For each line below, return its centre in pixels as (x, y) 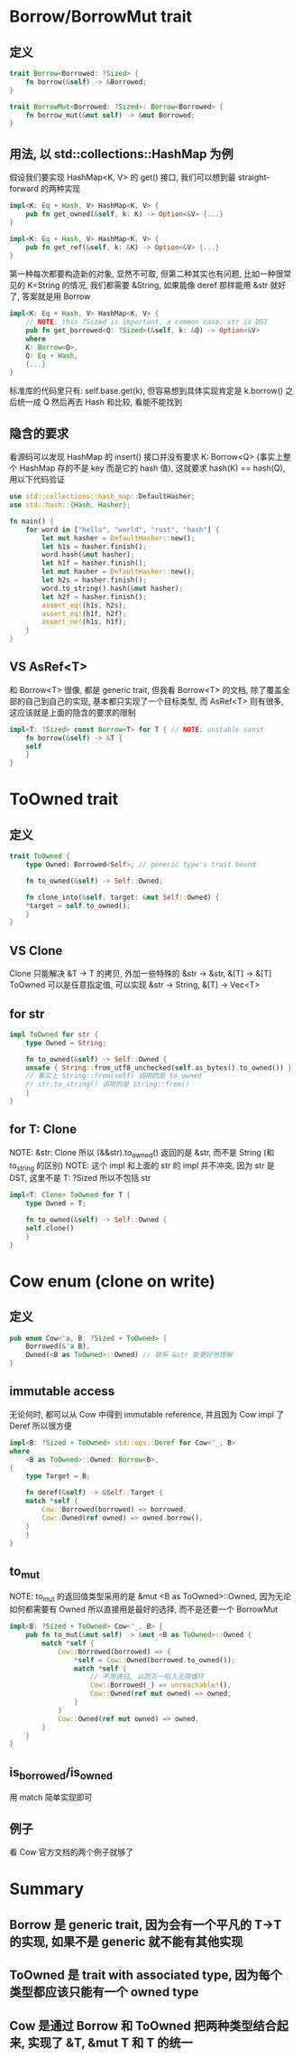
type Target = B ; (58, 1476)
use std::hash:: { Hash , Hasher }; (70, 505)
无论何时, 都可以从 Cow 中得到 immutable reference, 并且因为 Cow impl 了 (147, 1414)
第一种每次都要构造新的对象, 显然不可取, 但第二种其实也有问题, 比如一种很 (146, 274)
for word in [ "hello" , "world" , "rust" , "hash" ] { (123, 529)
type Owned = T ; (56, 1203)
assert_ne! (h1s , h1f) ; (84, 622)
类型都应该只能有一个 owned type (104, 1993)
